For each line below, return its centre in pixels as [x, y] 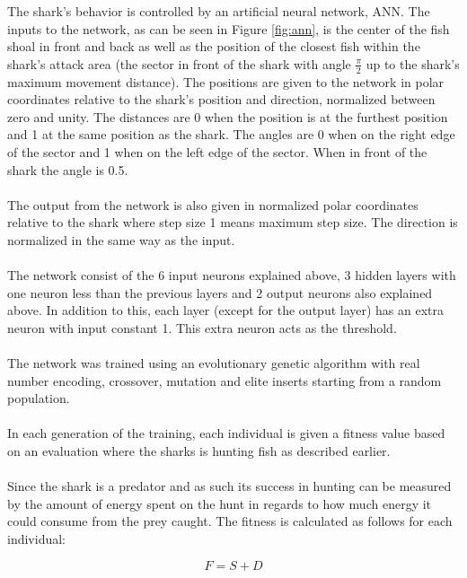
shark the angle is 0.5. [68, 169]
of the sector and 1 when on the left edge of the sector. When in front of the [217, 151]
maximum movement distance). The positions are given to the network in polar [226, 81]
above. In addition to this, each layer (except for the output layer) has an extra [226, 310]
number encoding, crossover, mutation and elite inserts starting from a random [225, 380]
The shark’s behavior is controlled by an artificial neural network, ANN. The [219, 11]
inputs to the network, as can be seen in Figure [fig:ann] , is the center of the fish [229, 28]
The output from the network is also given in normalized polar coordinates [213, 204]
